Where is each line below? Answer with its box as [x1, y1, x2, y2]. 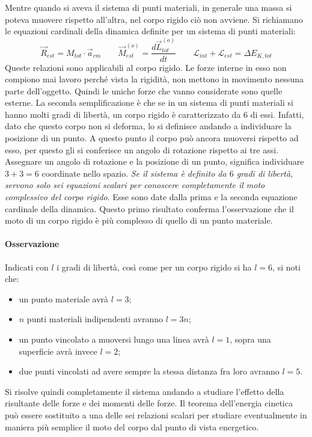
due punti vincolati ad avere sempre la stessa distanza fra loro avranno [19, 365, 280, 377]
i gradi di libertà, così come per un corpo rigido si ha [57, 260, 252, 273]
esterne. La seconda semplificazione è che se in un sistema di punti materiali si [5, 96, 293, 109]
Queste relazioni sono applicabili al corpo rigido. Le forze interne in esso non [5, 61, 287, 73]
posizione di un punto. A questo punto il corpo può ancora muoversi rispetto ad [5, 132, 299, 144]
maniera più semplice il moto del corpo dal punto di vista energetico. [5, 420, 259, 433]
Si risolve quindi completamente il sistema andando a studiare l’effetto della [5, 385, 284, 397]
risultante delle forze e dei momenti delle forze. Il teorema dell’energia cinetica [5, 397, 293, 409]
